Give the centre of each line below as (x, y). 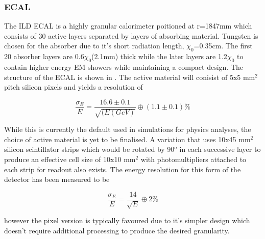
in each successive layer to (220, 149)
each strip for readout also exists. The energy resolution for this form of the (123, 169)
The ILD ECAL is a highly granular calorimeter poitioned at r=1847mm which (128, 26)
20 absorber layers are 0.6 (44, 56)
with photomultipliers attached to (194, 159)
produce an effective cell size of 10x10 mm (70, 159)
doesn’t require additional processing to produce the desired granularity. (117, 230)
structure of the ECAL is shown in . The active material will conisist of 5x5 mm (130, 77)
